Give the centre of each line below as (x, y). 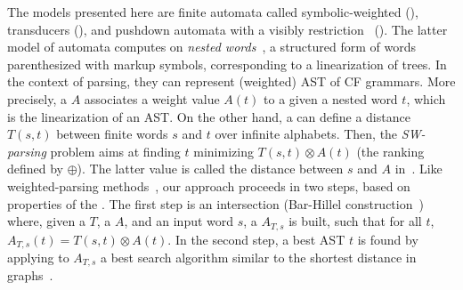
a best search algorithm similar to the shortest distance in (258, 258)
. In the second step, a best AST (256, 239)
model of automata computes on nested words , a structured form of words (211, 47)
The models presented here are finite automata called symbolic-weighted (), (213, 12)
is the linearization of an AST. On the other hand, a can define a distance (209, 116)
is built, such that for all (355, 221)
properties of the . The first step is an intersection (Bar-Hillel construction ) (215, 203)
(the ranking (390, 151)
